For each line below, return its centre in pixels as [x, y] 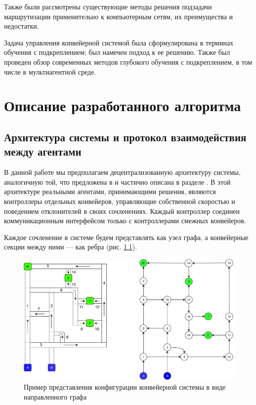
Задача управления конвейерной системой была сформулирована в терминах [119, 42]
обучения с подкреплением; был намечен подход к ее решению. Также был [117, 52]
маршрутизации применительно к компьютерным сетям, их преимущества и [119, 16]
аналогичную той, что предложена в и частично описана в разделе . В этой [117, 182]
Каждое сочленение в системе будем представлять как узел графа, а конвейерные [126, 237]
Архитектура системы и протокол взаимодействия [125, 137]
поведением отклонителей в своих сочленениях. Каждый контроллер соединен [122, 211]
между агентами [43, 151]
